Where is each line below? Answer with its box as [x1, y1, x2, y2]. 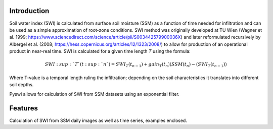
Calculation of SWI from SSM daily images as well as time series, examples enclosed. [9, 117, 187, 123]
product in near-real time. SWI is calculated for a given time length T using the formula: [9, 48, 191, 54]
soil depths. [9, 82, 34, 88]
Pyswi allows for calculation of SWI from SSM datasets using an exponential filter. [9, 91, 179, 97]
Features [9, 104, 38, 113]
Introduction [9, 7, 50, 15]
